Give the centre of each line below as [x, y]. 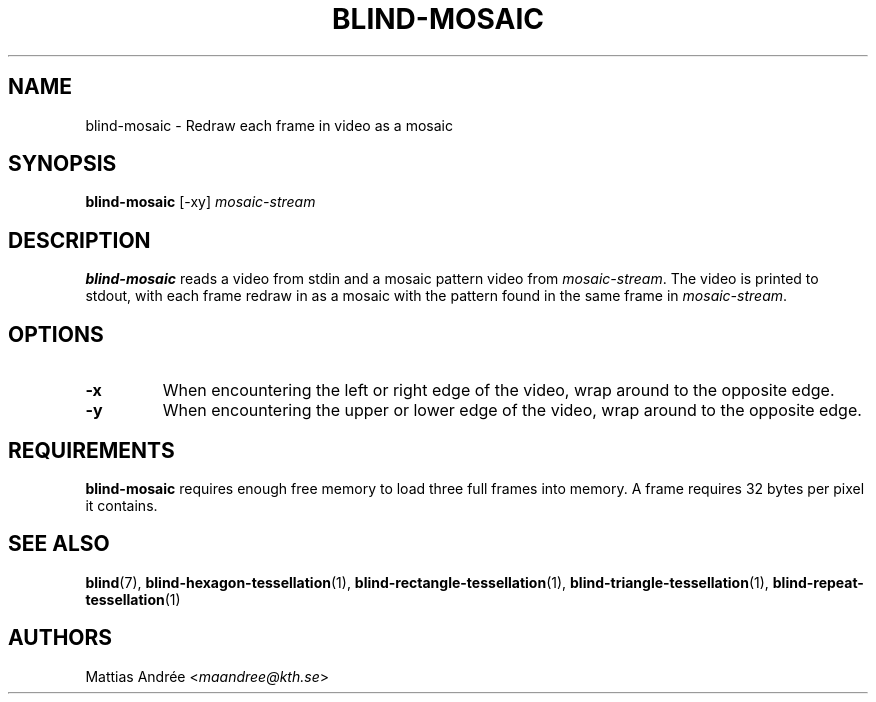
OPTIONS [56, 334]
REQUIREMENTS [91, 450]
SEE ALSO [59, 544]
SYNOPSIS [62, 164]
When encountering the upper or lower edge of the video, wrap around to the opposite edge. [512, 410]
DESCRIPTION [79, 240]
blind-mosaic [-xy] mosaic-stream [200, 202]
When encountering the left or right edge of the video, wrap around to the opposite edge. [498, 390]
